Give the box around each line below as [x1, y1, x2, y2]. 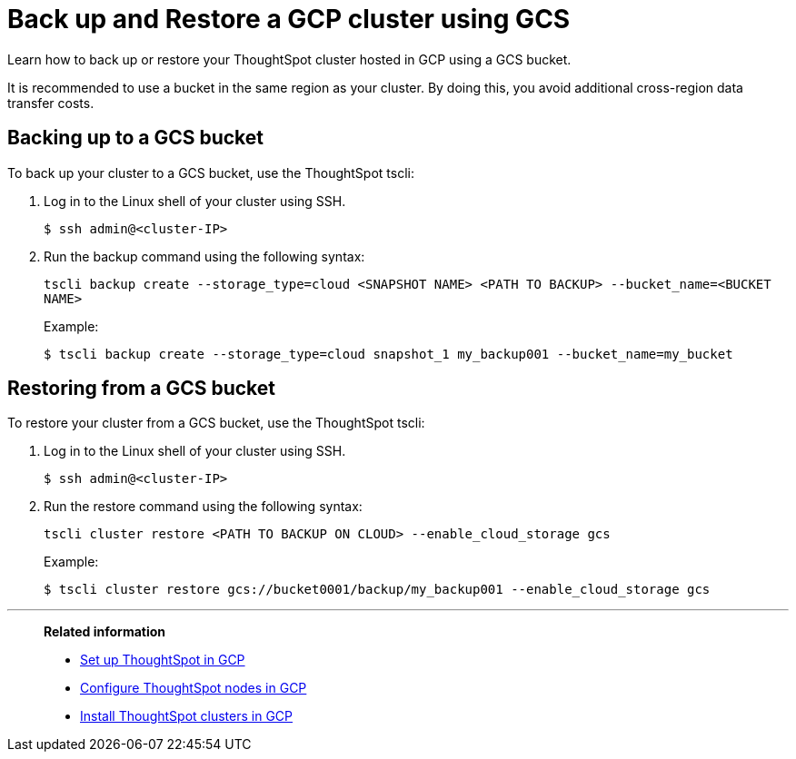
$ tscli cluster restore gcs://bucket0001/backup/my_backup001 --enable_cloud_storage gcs [44, 582, 711, 597]
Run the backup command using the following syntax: [44, 248, 365, 264]
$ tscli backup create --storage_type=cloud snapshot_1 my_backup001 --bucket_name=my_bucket [44, 346, 733, 361]
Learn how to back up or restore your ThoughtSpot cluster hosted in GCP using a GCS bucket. [7, 51, 572, 67]
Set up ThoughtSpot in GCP [80, 652, 245, 668]
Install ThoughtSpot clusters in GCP [80, 708, 294, 724]
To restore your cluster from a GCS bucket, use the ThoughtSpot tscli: [7, 415, 425, 431]
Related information [44, 624, 166, 640]
